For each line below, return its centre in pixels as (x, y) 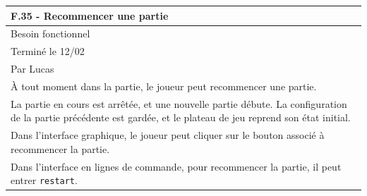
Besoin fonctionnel (50, 33)
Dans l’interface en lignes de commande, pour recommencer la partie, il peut (176, 166)
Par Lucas (32, 69)
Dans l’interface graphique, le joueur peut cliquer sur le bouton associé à (168, 135)
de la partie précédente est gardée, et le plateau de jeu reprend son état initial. (181, 117)
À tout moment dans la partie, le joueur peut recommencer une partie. (164, 86)
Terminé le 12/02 (48, 51)
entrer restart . (44, 180)
